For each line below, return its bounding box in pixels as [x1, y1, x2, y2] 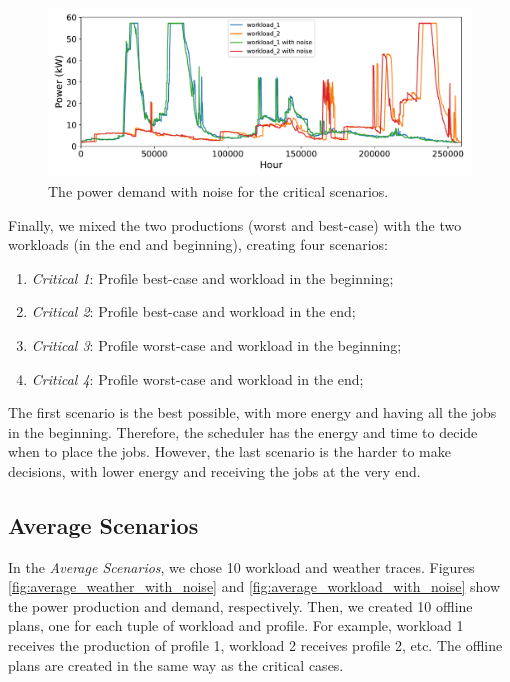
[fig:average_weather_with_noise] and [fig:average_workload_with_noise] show [8, 576, 500, 597]
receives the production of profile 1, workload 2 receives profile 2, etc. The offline [8, 635, 503, 656]
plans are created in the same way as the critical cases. [8, 654, 344, 675]
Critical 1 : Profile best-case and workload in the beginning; [31, 267, 394, 288]
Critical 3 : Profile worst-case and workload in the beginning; [31, 334, 402, 355]
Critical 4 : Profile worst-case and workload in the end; [31, 368, 364, 389]
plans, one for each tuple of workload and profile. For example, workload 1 [8, 615, 464, 636]
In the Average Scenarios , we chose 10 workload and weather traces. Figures [8, 556, 475, 577]
